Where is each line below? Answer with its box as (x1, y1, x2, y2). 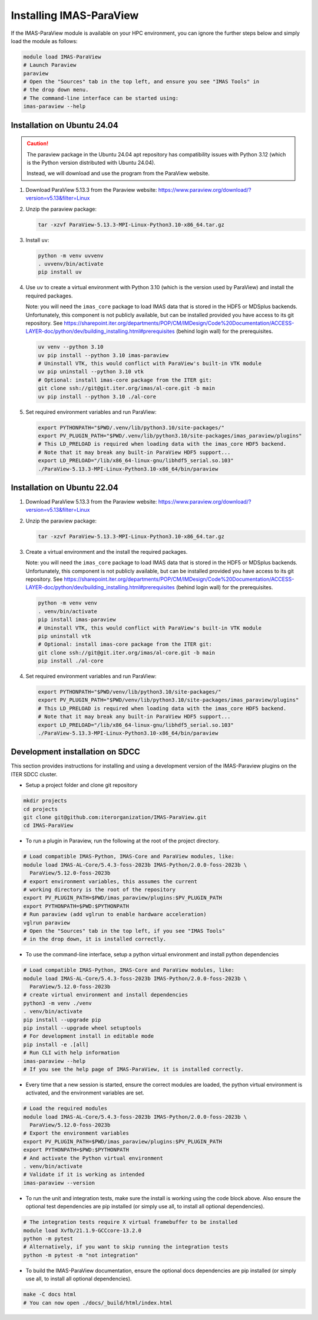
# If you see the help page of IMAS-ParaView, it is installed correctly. (23, 1066, 244, 1073)
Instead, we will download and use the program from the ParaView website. (26, 170, 210, 177)
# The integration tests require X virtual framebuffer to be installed (23, 1219, 238, 1226)
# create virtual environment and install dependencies (23, 992, 188, 998)
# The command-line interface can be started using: (23, 94, 179, 102)
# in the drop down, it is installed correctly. (23, 936, 167, 943)
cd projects (23, 806, 58, 812)
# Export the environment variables (23, 1130, 130, 1136)
